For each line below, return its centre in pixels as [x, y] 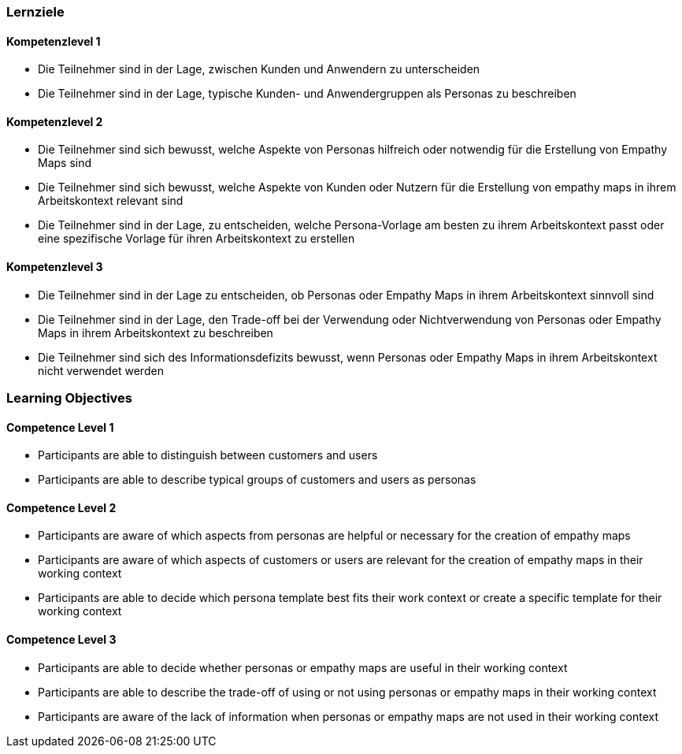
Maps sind [65, 163]
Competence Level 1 [60, 427]
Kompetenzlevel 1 [54, 41]
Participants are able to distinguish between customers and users [208, 455]
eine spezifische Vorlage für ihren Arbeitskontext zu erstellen [196, 239]
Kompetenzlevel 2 [55, 121]
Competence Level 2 [61, 507]
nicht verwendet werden [101, 370]
